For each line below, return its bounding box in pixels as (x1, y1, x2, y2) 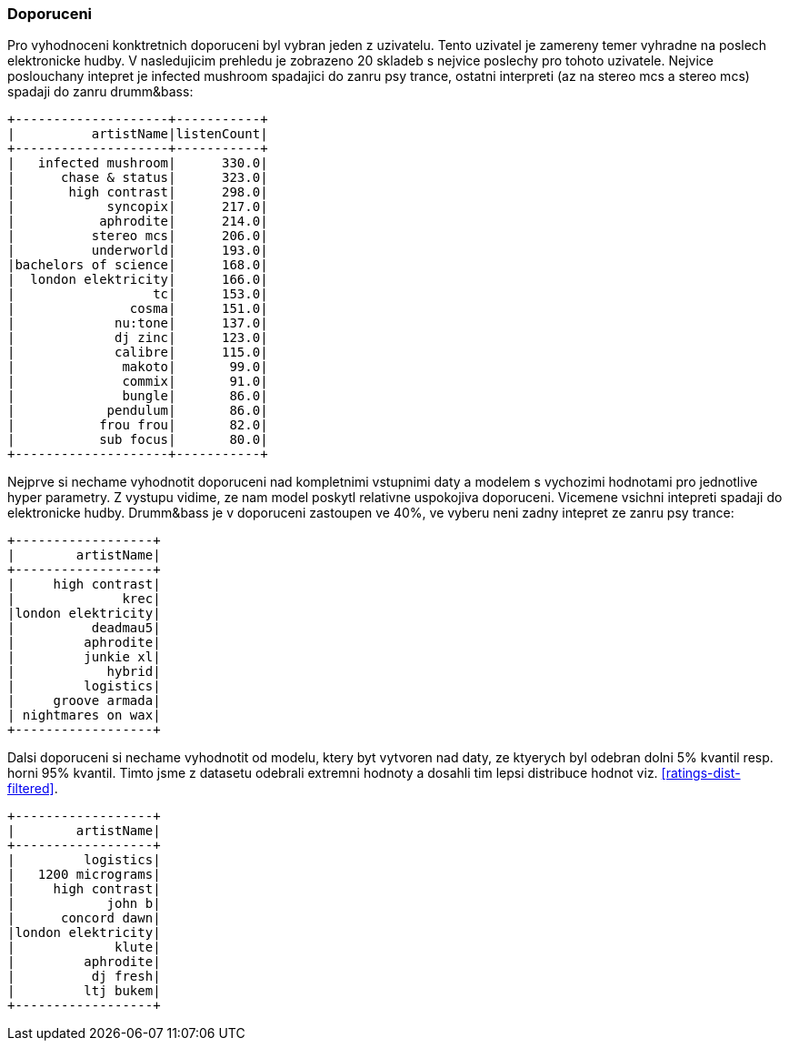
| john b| (7, 896, 161, 912)
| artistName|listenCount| (7, 126, 268, 142)
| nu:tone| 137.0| (7, 316, 268, 331)
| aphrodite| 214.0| (7, 214, 268, 229)
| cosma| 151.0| (7, 301, 268, 317)
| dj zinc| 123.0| (7, 330, 268, 346)
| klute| (7, 940, 161, 955)
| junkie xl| (7, 650, 161, 665)
